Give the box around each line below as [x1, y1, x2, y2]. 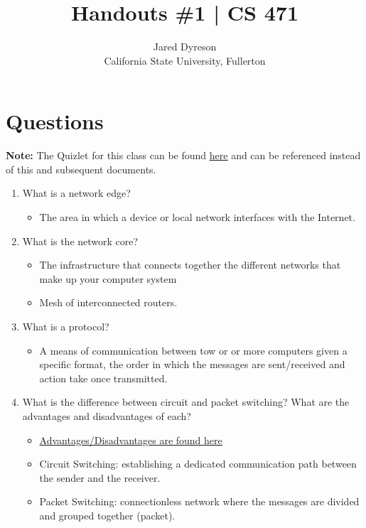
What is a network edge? [22, 185, 131, 200]
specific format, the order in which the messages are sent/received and [39, 357, 345, 372]
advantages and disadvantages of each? [22, 408, 191, 423]
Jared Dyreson [153, 39, 217, 54]
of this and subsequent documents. [6, 161, 156, 176]
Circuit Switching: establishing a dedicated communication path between [39, 456, 357, 471]
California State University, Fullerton [104, 53, 266, 68]
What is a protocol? [22, 319, 109, 333]
